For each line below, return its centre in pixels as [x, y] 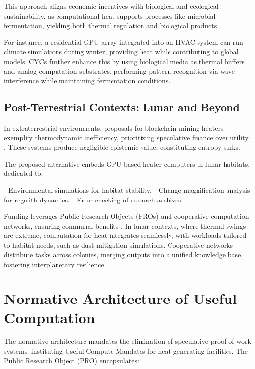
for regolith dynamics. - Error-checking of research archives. [94, 199]
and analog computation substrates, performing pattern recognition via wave [119, 71]
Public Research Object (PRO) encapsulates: [71, 360]
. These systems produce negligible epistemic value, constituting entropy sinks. [122, 147]
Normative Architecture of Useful [121, 298]
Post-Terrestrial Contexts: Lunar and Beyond [122, 107]
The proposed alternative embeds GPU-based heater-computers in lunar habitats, [127, 163]
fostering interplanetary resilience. [55, 264]
